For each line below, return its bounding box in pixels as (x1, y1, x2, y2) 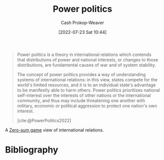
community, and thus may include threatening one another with (17, 97, 145, 104)
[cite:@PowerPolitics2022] (17, 117, 72, 123)
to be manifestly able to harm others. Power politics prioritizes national (17, 87, 160, 93)
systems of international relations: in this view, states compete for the (17, 77, 158, 82)
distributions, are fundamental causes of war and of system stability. (17, 62, 156, 68)
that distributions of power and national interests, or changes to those (17, 56, 159, 62)
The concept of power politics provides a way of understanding (17, 71, 146, 77)
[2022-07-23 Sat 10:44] (58, 29, 107, 35)
